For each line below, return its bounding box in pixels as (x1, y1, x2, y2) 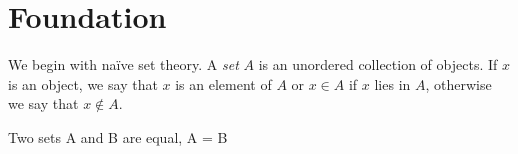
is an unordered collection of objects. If (258, 54, 498, 75)
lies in (374, 73, 411, 94)
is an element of (175, 73, 272, 94)
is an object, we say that (8, 73, 158, 94)
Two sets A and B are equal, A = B (8, 126, 228, 147)
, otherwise (425, 73, 492, 94)
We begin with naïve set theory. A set (8, 54, 239, 75)
